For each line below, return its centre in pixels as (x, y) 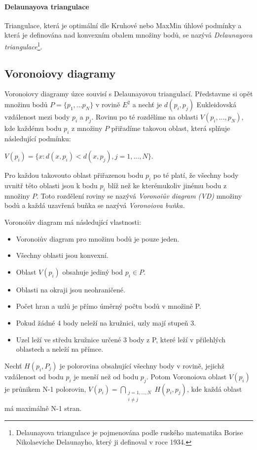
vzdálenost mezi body (37, 117)
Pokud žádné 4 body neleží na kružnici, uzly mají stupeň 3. (106, 322)
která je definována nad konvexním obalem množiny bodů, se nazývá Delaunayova (128, 35)
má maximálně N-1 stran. (43, 408)
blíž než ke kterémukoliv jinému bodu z (167, 185)
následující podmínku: (38, 138)
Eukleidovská (217, 104)
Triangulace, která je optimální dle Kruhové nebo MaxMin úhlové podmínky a (123, 25)
